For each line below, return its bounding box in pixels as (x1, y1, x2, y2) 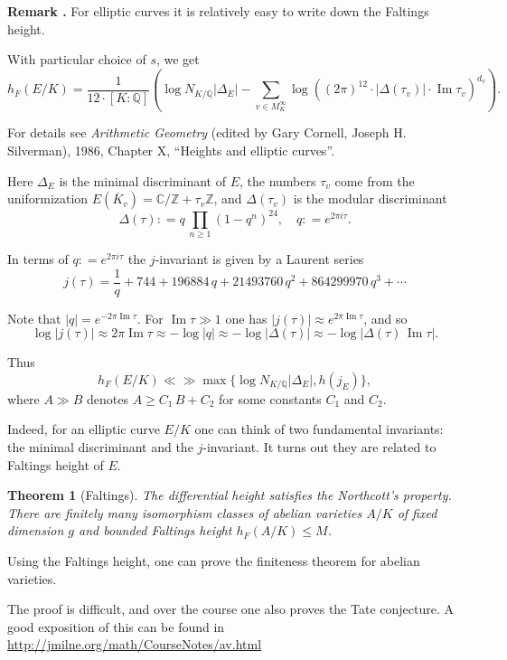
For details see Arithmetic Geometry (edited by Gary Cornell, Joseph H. (7, 123, 407, 142)
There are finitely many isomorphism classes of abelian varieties (7, 503, 362, 522)
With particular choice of (7, 50, 146, 69)
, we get (155, 50, 200, 69)
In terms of (7, 250, 69, 269)
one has (225, 308, 268, 327)
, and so (363, 308, 408, 327)
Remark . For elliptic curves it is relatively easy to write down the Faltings (7, 2, 429, 20)
